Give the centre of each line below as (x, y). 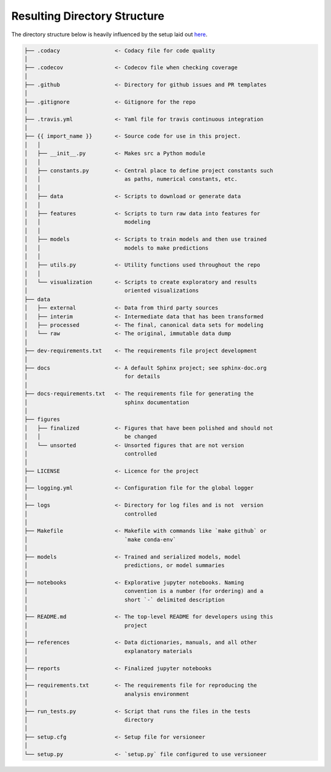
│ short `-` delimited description (124, 600)
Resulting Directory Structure (88, 16)
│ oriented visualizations (112, 291)
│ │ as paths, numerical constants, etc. (131, 179)
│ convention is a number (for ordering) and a (144, 591)
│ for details (92, 376)
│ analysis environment (107, 694)
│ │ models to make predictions (116, 248)
